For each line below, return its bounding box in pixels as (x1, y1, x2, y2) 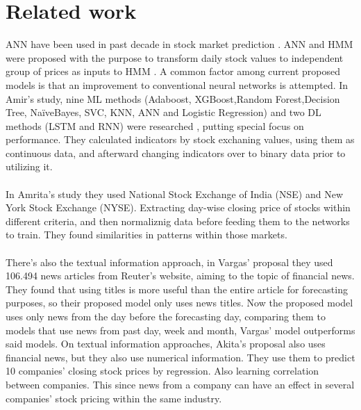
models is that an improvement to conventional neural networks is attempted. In (6, 77, 349, 92)
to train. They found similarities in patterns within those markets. (6, 227, 287, 242)
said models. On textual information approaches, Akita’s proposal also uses (6, 336, 326, 351)
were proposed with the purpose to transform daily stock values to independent (6, 50, 344, 65)
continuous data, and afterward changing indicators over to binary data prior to (6, 145, 346, 160)
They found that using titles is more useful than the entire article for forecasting (6, 281, 348, 296)
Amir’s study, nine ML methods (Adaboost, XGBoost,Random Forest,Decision (6, 91, 340, 106)
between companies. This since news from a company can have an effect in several (6, 377, 355, 391)
